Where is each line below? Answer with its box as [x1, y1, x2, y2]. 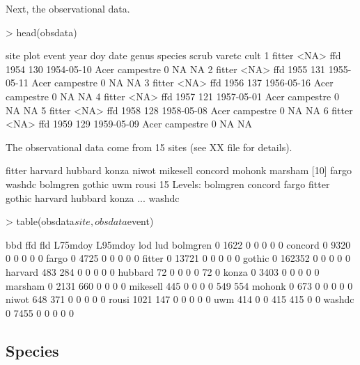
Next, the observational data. [6, 1, 130, 15]
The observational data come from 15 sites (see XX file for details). [6, 139, 292, 154]
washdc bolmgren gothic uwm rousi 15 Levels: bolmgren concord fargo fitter [6, 176, 330, 191]
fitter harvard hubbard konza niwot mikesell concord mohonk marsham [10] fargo [6, 163, 352, 178]
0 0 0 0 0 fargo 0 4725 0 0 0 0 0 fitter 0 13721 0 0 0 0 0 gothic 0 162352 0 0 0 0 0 [6, 251, 351, 265]
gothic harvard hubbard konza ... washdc [6, 190, 180, 205]
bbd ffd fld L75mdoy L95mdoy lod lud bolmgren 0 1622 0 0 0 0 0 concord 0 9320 [6, 237, 351, 251]
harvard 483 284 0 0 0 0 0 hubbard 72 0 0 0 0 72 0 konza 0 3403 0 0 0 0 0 [6, 264, 320, 279]
